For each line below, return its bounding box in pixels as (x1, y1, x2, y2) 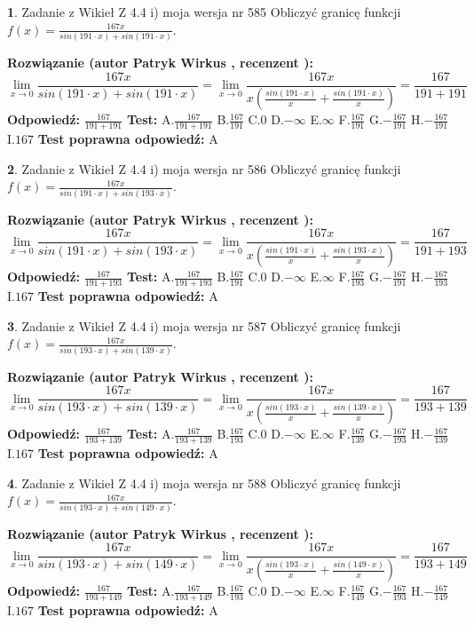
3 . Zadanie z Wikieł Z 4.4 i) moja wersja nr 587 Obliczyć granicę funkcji (7, 316, 401, 335)
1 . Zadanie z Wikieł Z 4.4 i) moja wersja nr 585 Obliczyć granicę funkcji (7, 3, 401, 20)
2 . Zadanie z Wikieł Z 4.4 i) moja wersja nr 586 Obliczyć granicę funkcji (7, 159, 401, 178)
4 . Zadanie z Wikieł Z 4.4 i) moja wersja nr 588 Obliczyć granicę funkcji (7, 473, 401, 492)
